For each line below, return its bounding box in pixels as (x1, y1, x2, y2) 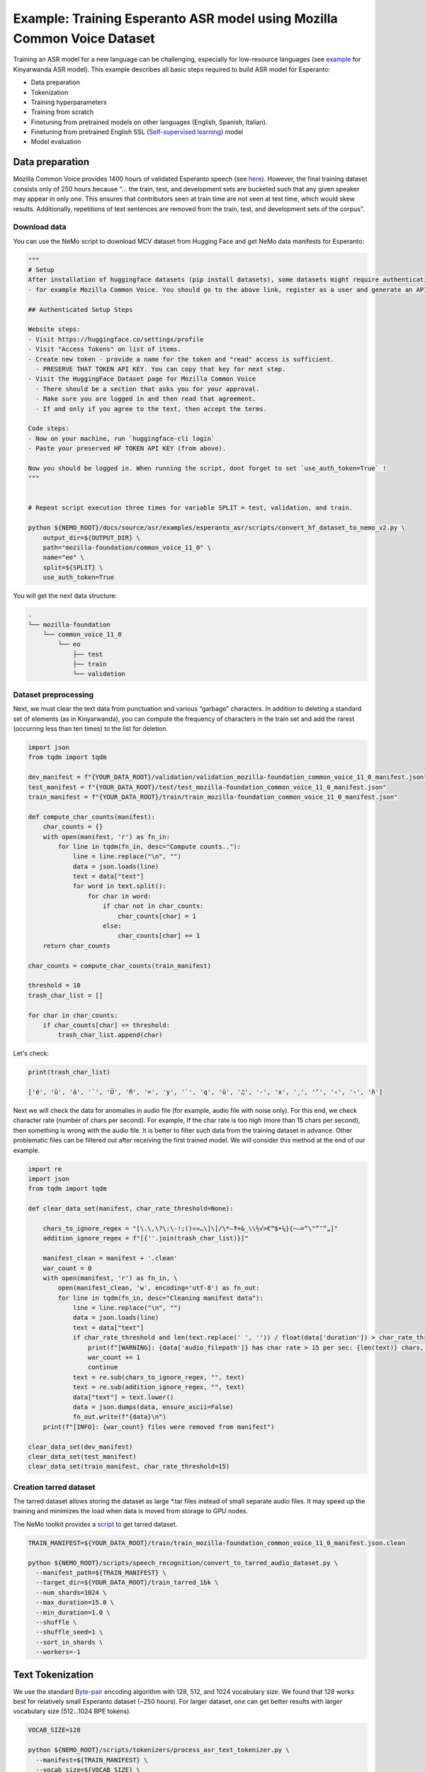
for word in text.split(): (72, 882, 166, 890)
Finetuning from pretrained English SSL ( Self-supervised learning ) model (30, 128, 244, 136)
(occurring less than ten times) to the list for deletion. (13, 724, 169, 733)
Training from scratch (30, 108, 94, 116)
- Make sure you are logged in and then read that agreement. (35, 395, 256, 403)
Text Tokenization (13, 1669, 94, 1681)
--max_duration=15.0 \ (35, 1598, 115, 1607)
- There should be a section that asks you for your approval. (35, 385, 260, 393)
